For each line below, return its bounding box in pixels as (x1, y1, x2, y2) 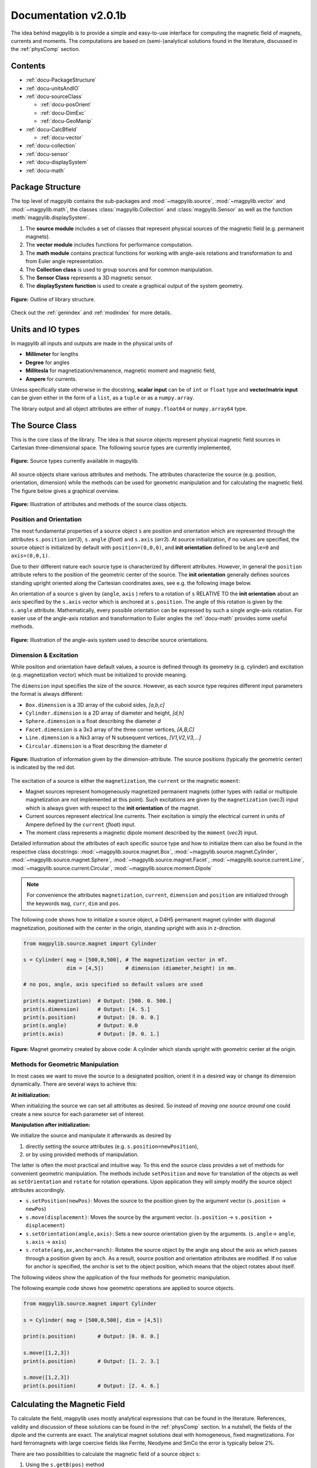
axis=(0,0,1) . (11, 552, 50, 559)
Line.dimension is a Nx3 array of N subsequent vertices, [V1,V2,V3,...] (25, 734, 201, 741)
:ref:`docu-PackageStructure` (25, 76, 97, 83)
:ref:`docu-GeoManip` (40, 117, 93, 124)
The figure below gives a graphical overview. (11, 487, 120, 494)
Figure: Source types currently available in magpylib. (11, 457, 139, 464)
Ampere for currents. (25, 375, 77, 382)
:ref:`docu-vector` (40, 134, 83, 141)
